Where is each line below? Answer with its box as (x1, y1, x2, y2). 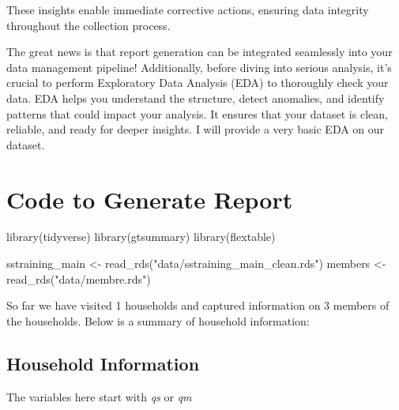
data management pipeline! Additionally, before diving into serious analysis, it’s (6, 58, 392, 75)
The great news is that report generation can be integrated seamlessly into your (6, 43, 393, 60)
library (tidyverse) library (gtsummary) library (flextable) (6, 228, 276, 245)
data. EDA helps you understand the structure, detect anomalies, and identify (6, 89, 385, 106)
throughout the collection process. (6, 17, 171, 33)
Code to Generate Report (6, 182, 293, 215)
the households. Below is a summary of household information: (6, 312, 310, 329)
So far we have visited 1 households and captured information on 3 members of (6, 297, 390, 314)
